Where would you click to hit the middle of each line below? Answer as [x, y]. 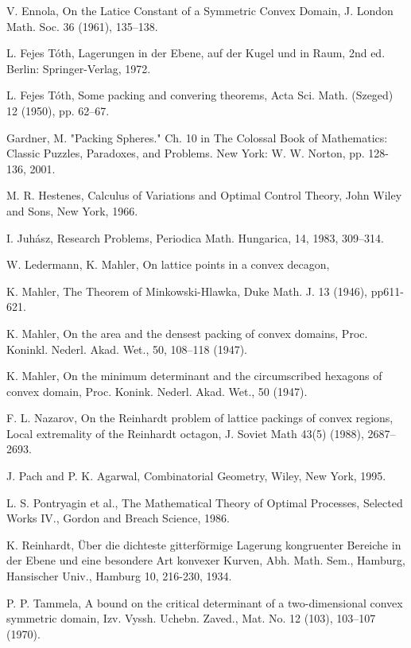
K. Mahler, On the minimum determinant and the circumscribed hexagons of [194, 376]
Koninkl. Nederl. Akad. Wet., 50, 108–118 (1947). [127, 349]
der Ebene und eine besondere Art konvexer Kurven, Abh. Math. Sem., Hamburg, [206, 560]
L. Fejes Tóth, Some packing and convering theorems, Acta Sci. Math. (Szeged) [200, 95]
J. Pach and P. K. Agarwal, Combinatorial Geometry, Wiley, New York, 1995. [196, 476]
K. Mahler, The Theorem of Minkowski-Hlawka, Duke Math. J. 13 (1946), [187, 291]
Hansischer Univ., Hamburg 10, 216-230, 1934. [119, 576]
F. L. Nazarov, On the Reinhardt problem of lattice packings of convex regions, [200, 418]
